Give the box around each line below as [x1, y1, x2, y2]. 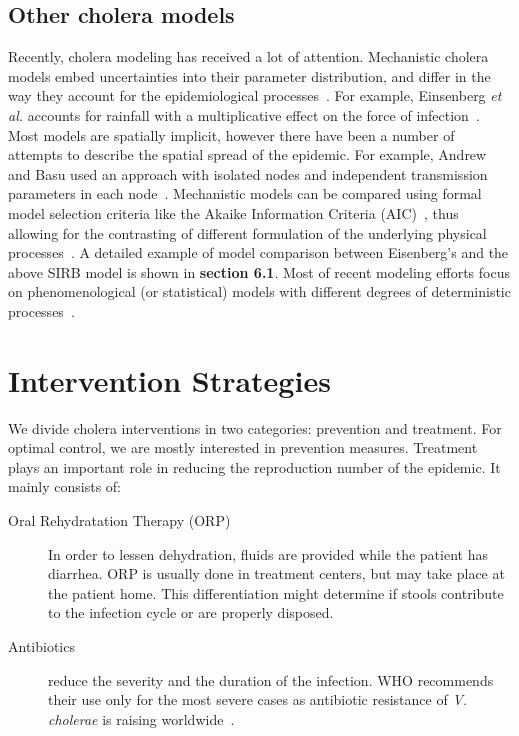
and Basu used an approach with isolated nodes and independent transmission [8, 163, 488, 184]
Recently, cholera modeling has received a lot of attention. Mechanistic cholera [8, 46, 489, 67]
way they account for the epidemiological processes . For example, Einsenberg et [8, 85, 502, 106]
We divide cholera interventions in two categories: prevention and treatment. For [8, 417, 502, 438]
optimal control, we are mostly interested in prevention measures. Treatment [8, 437, 478, 458]
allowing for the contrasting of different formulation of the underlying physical [8, 222, 487, 243]
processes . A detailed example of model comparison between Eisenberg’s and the [8, 242, 509, 263]
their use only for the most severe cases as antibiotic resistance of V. [48, 689, 468, 710]
